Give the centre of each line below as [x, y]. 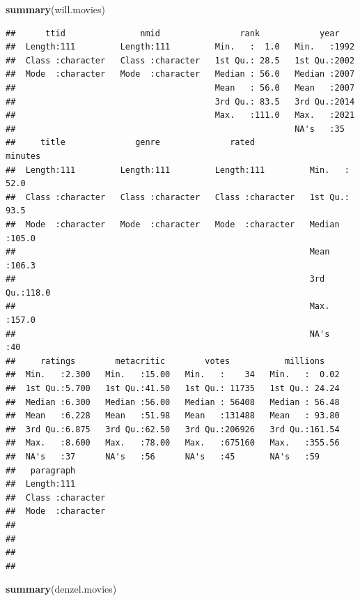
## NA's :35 [175, 129]
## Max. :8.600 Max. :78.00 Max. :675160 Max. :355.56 [173, 443]
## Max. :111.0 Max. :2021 [180, 115]
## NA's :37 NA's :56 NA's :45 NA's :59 [163, 457]
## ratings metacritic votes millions [165, 361]
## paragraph [41, 470]
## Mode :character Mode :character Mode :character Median [173, 224]
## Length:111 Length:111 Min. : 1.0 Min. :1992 [180, 47]
